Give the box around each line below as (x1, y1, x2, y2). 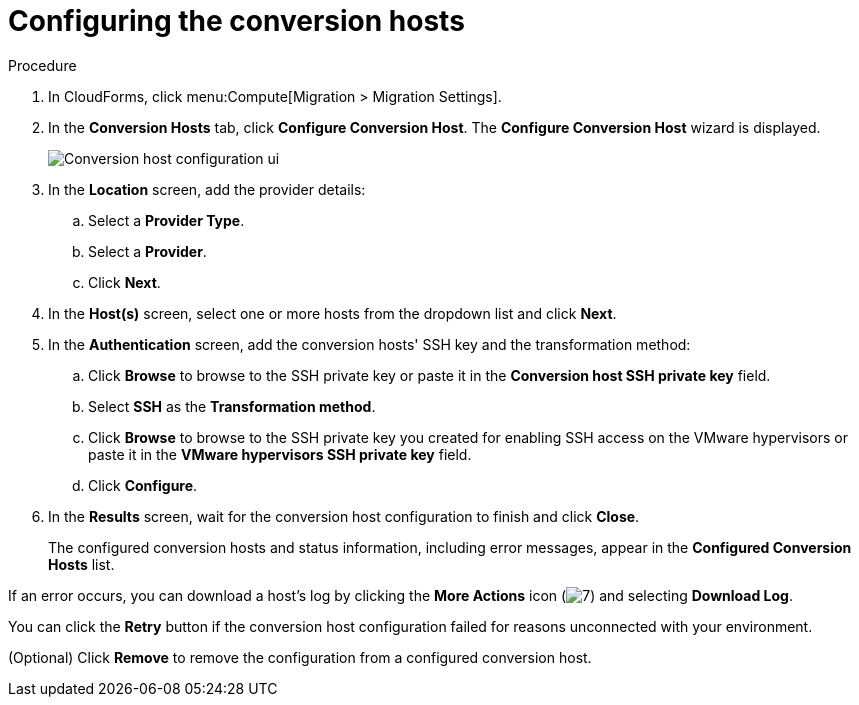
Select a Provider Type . (88, 211, 245, 229)
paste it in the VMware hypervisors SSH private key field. (88, 445, 472, 463)
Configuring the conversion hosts (8, 4, 465, 38)
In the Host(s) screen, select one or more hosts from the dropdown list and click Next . (48, 304, 617, 322)
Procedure (8, 56, 77, 74)
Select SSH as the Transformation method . (88, 397, 376, 415)
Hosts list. (48, 555, 115, 573)
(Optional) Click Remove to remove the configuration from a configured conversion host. (8, 648, 592, 666)
